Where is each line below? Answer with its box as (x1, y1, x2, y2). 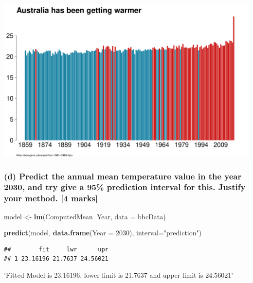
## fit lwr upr (4, 246, 108, 253)
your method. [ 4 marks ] (4, 192, 98, 204)
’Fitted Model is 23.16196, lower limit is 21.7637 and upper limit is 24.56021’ (4, 270, 234, 280)
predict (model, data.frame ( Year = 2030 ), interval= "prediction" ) (4, 228, 202, 238)
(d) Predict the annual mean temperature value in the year (4, 170, 242, 182)
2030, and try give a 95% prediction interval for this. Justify (4, 181, 246, 193)
